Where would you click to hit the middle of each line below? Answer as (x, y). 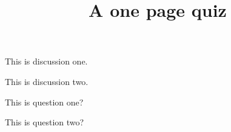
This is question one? (44, 102)
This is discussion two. (47, 81)
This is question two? (45, 122)
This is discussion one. (46, 61)
